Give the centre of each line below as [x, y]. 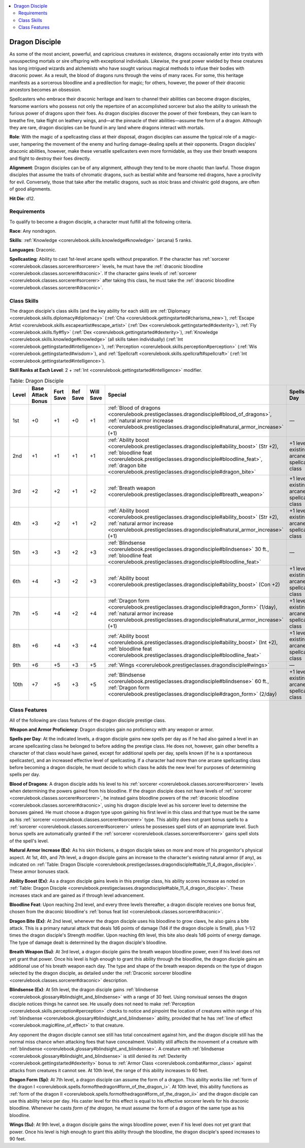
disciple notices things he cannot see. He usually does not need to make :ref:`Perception [102, 1004]
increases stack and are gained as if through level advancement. [77, 895]
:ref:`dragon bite [127, 465]
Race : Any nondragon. [33, 231]
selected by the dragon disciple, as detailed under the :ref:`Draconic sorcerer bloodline [100, 973]
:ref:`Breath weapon [132, 488]
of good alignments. [30, 189]
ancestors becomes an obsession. [45, 90]
